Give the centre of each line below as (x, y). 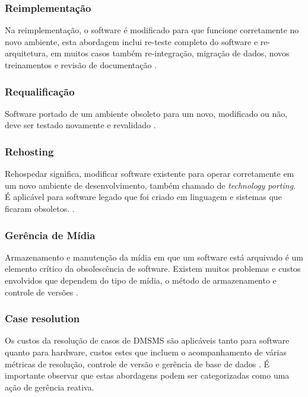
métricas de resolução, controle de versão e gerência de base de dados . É (137, 363)
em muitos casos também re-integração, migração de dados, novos (170, 53)
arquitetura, (26, 53)
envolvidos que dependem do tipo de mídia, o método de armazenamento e (141, 280)
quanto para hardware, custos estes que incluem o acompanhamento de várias (146, 352)
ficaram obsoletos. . (40, 208)
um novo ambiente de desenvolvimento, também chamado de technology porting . (150, 185)
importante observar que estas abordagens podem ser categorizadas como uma (147, 375)
